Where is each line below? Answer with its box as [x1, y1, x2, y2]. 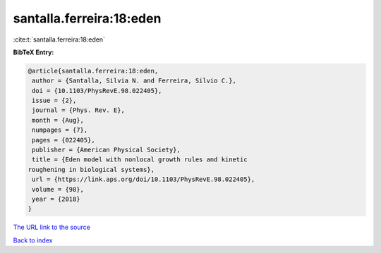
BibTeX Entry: [13, 48, 54, 56]
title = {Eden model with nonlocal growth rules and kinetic [32, 156, 248, 163]
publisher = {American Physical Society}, [32, 146, 181, 154]
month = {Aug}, [32, 116, 85, 124]
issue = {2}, [32, 97, 77, 105]
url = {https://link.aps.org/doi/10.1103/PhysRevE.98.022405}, [32, 175, 255, 183]
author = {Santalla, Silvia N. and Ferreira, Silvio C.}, [32, 77, 236, 85]
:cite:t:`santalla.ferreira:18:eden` [13, 35, 106, 44]
